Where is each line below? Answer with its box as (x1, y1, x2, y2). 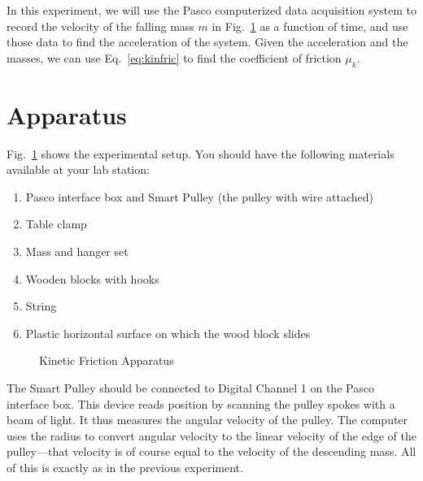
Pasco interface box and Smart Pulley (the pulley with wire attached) (25, 188, 374, 205)
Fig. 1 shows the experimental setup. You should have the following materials (7, 145, 395, 162)
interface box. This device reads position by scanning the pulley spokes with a (7, 395, 395, 412)
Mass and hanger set (25, 243, 129, 260)
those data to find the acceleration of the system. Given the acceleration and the (7, 33, 408, 50)
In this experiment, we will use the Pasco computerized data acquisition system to (7, 2, 416, 18)
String (25, 297, 57, 314)
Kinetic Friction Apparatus (39, 352, 174, 369)
